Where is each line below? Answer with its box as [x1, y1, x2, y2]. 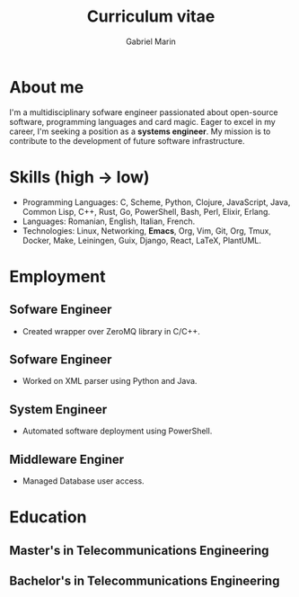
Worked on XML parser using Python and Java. [22, 376, 198, 387]
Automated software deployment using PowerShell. [22, 425, 213, 437]
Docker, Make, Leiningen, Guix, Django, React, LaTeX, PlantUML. [22, 235, 262, 245]
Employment [9, 266, 106, 287]
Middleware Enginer [9, 451, 125, 467]
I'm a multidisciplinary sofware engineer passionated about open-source [9, 106, 278, 118]
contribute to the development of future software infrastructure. [9, 135, 245, 146]
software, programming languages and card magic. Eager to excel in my [9, 116, 276, 127]
